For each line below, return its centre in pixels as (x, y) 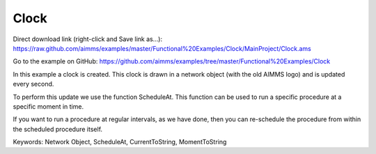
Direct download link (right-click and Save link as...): (88, 39)
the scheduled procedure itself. (58, 129)
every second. (33, 84)
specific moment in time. (48, 106)
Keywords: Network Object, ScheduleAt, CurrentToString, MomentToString (120, 142)
